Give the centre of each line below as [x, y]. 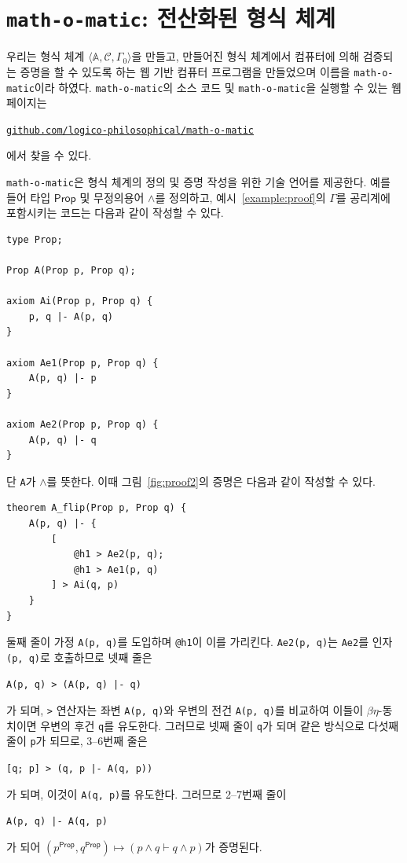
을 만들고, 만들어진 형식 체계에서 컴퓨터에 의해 [246, 56]
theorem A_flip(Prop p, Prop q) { [97, 508]
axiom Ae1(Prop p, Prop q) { [82, 363]
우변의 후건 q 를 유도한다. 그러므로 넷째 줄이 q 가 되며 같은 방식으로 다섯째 [220, 725]
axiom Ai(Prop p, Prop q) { [80, 301]
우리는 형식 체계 [46, 56]
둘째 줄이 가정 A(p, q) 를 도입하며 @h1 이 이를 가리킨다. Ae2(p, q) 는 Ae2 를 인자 [200, 642]
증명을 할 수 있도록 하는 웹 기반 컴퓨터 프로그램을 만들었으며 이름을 [185, 71]
